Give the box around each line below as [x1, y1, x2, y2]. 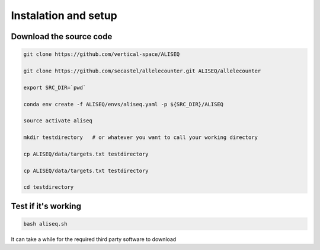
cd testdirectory [23, 184, 74, 191]
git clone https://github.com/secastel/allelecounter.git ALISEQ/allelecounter [23, 67, 261, 74]
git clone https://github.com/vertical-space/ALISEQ [23, 51, 180, 58]
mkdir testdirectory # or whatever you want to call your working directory [23, 134, 258, 141]
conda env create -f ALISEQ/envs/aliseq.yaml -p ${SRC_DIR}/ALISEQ [23, 101, 224, 107]
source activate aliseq [23, 118, 93, 124]
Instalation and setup [11, 9, 118, 22]
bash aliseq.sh [23, 220, 68, 227]
